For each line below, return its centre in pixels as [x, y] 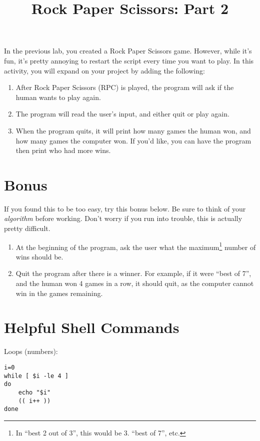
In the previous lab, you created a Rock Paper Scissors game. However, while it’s [128, 51]
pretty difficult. [27, 228]
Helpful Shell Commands [92, 327]
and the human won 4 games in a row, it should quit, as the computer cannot [135, 283]
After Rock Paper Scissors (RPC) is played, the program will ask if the [125, 87]
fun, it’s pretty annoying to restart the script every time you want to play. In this [129, 60]
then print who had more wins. [63, 150]
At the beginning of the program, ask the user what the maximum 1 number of [136, 246]
